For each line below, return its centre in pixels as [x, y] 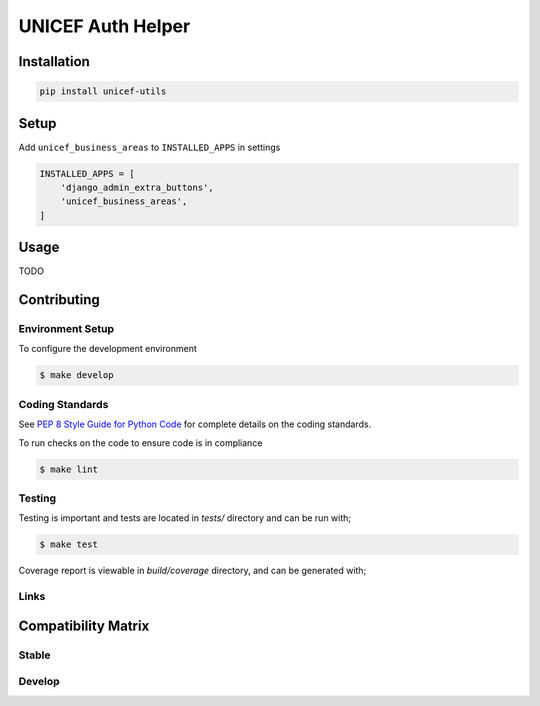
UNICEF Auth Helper [104, 26]
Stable [34, 655]
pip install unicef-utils [103, 91]
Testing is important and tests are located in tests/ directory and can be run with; [185, 518]
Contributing [59, 300]
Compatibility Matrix [84, 625]
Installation [54, 61]
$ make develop [76, 375]
